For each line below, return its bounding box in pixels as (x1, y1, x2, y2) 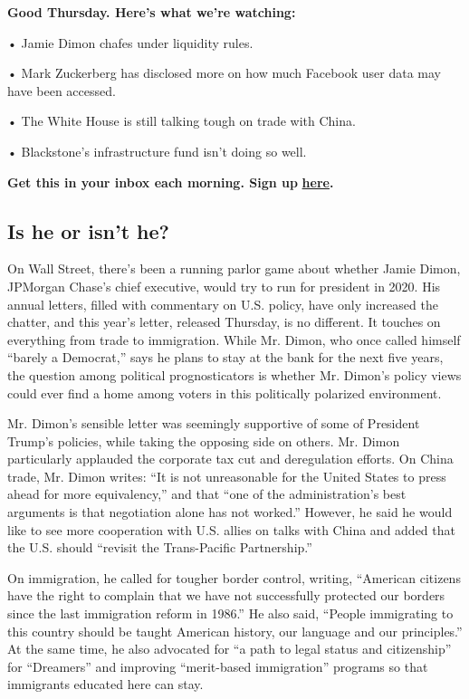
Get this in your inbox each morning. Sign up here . (7, 172, 334, 191)
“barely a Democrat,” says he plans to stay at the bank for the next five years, (7, 348, 444, 367)
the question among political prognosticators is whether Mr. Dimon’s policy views (7, 365, 462, 384)
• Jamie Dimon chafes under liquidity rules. (7, 33, 254, 52)
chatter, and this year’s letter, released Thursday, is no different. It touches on (7, 312, 441, 331)
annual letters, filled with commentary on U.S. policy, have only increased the (7, 294, 438, 313)
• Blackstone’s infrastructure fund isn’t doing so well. (7, 141, 307, 160)
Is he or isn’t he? (7, 216, 170, 244)
